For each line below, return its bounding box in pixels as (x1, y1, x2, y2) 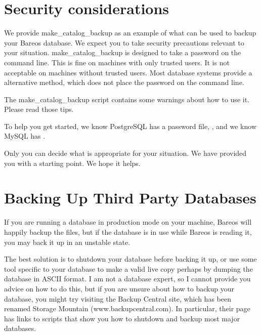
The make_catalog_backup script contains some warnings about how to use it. (4, 94, 249, 104)
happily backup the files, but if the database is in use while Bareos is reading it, (4, 226, 252, 237)
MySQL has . (4, 131, 46, 141)
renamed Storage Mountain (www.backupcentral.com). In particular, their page (4, 303, 250, 314)
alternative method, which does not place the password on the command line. (4, 77, 244, 88)
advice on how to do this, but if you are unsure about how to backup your (4, 283, 234, 294)
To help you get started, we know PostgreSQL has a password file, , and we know (4, 120, 257, 131)
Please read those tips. (4, 104, 74, 114)
